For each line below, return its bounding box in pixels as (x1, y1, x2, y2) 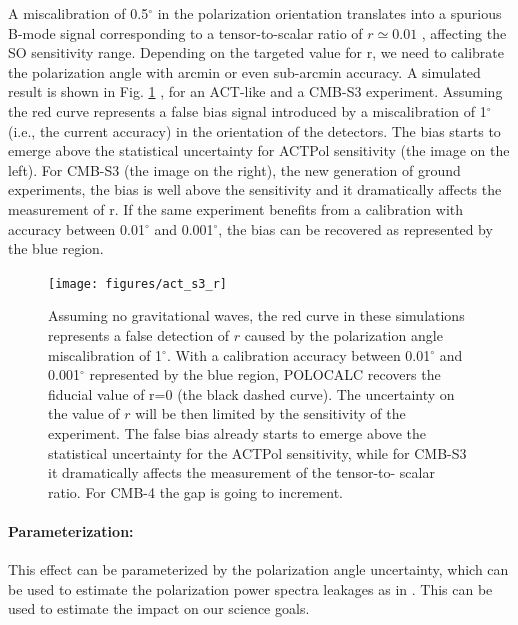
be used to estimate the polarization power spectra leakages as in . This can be (8, 578, 493, 599)
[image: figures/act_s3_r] (48, 276, 227, 291)
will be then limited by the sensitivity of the (135, 403, 406, 424)
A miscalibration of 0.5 (8, 3, 149, 23)
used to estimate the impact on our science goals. (8, 598, 310, 619)
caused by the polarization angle (244, 324, 443, 345)
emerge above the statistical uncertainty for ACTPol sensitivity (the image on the (8, 140, 510, 161)
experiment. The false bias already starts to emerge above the (48, 422, 427, 443)
